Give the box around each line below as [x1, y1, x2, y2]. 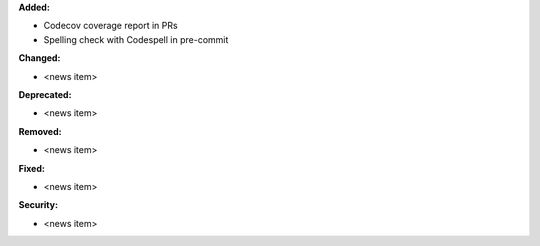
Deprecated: [18, 88, 72, 100]
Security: [18, 199, 59, 211]
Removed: [18, 125, 62, 137]
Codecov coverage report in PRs [43, 20, 179, 32]
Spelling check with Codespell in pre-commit [43, 33, 229, 45]
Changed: [18, 52, 61, 64]
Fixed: [18, 162, 45, 174]
